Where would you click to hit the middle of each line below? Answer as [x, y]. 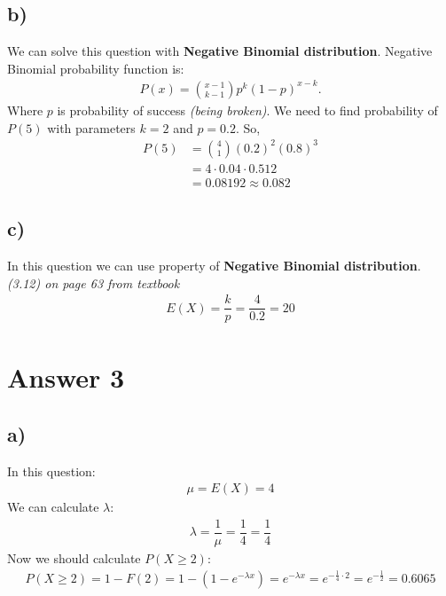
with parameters [91, 127]
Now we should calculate [74, 558]
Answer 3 [66, 377]
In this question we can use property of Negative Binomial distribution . [214, 265]
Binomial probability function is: [96, 68]
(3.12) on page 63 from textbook [94, 282]
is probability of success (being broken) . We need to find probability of [247, 110]
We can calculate [53, 507]
